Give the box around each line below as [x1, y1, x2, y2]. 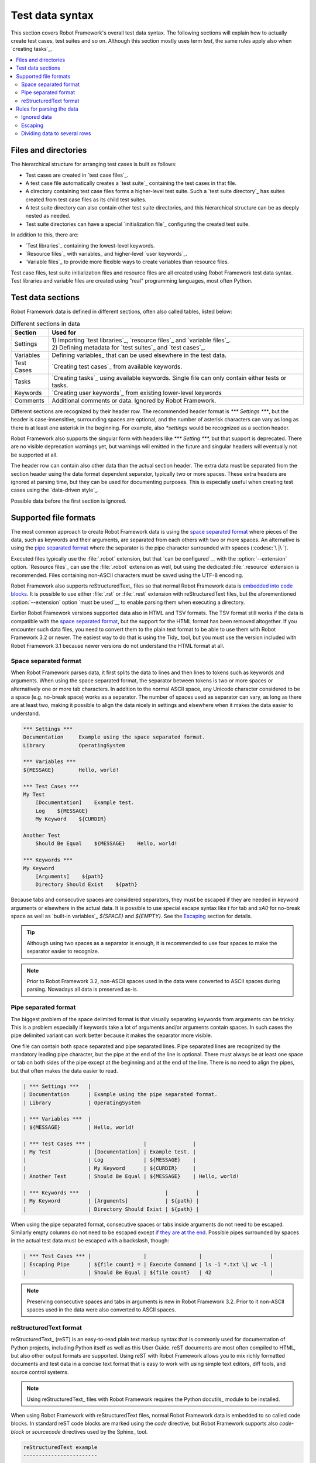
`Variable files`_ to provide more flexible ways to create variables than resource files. [25, 258, 229, 266]
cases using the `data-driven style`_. [11, 486, 99, 494]
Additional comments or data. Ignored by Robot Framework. [51, 396, 217, 404]
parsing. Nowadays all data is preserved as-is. [26, 986, 139, 993]
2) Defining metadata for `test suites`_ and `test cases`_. [51, 343, 206, 351]
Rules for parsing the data [16, 105, 78, 112]
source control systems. [11, 1368, 70, 1375]
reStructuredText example [23, 1444, 98, 1451]
